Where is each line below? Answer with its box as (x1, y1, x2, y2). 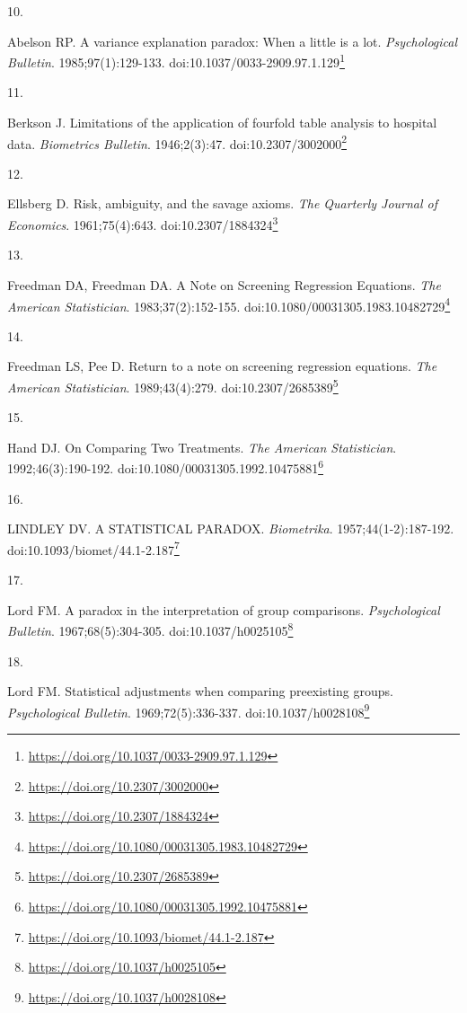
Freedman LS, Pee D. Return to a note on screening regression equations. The (7, 357, 437, 375)
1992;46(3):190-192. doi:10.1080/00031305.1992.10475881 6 (7, 456, 323, 478)
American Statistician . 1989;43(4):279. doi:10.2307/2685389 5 (7, 374, 339, 396)
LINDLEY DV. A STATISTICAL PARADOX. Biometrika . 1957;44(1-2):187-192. (7, 519, 454, 538)
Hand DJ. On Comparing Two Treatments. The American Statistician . (7, 437, 397, 456)
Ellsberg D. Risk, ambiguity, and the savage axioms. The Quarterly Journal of (7, 194, 438, 213)
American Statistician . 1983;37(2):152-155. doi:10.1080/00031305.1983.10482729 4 (7, 294, 451, 315)
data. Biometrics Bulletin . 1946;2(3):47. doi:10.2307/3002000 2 (7, 131, 347, 153)
